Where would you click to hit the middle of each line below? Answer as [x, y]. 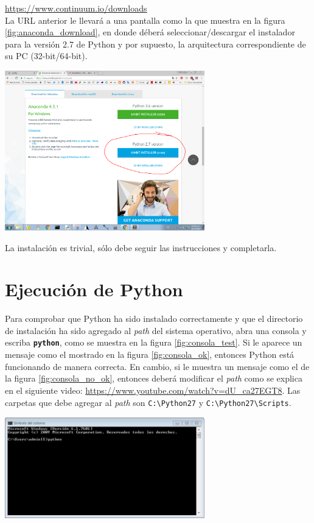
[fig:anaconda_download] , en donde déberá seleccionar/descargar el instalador [150, 32]
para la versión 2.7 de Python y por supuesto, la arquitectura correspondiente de [155, 44]
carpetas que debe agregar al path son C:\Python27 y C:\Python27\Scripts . [148, 402]
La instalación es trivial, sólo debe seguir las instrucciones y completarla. [141, 247]
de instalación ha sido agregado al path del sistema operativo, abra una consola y [156, 330]
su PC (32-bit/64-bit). [46, 56]
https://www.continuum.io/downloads [76, 8]
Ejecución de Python [94, 289]
